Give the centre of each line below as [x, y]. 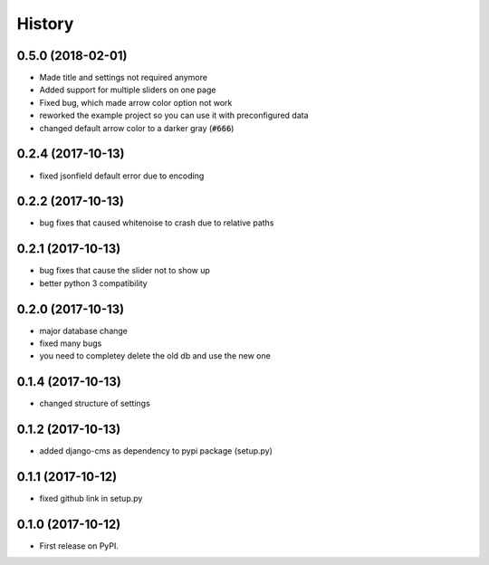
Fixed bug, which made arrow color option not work [136, 102]
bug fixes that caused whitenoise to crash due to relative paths [157, 223]
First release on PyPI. [79, 546]
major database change [84, 330]
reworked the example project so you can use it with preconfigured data [174, 115]
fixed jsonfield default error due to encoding [122, 176]
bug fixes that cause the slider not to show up [125, 271]
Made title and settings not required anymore [124, 78]
